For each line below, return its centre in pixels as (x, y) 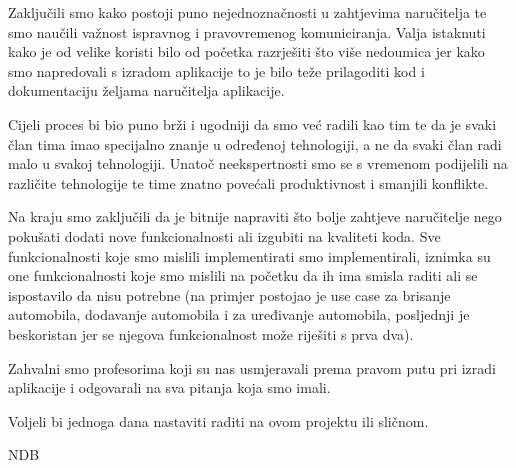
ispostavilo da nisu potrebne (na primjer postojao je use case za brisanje (229, 294)
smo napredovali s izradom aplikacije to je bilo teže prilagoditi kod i (216, 70)
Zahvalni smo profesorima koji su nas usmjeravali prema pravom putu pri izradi (252, 367)
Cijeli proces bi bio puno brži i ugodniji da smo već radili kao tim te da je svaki (252, 123)
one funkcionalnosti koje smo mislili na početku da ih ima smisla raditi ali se (243, 275)
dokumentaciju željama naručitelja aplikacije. (146, 90)
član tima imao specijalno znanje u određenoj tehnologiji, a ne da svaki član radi (255, 143)
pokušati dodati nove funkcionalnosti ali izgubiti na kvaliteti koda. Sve (224, 235)
